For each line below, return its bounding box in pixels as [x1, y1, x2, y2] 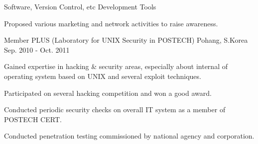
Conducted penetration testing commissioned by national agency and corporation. [4, 131, 255, 141]
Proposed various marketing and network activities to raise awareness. [4, 18, 218, 28]
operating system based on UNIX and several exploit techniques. [4, 71, 201, 81]
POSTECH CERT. [4, 114, 62, 124]
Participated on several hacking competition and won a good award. [4, 87, 212, 98]
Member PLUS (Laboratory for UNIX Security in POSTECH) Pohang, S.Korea [4, 35, 248, 45]
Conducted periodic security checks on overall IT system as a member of [4, 104, 226, 115]
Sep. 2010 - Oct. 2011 [4, 44, 70, 55]
